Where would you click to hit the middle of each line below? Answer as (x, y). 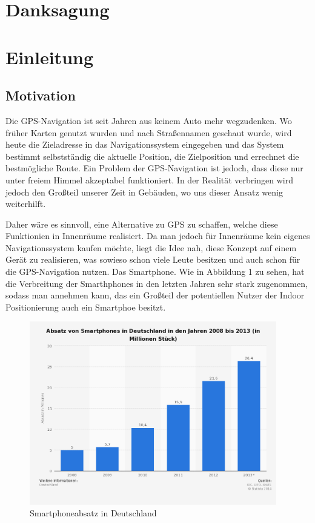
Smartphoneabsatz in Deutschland (93, 513)
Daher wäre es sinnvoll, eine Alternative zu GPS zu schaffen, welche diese (142, 224)
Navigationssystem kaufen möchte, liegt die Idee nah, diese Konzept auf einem (151, 247)
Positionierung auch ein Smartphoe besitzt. (86, 307)
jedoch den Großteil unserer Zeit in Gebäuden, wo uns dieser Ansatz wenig (144, 192)
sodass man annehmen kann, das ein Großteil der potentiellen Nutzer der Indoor (155, 295)
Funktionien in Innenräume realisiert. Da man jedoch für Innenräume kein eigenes (158, 236)
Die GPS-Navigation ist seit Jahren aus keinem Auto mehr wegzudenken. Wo (149, 120)
